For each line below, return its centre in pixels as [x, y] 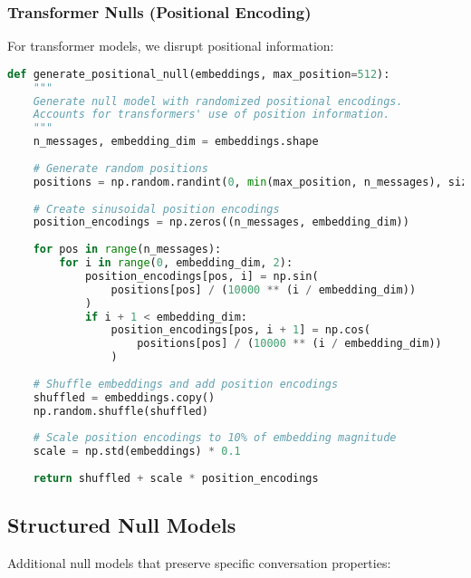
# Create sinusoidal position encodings [156, 209]
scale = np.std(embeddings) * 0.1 [137, 452]
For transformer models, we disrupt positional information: [171, 46]
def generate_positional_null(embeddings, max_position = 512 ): [199, 74]
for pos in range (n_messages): [127, 250]
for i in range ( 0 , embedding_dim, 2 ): [176, 263]
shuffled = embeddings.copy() [124, 397]
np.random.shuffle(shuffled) [120, 411]
